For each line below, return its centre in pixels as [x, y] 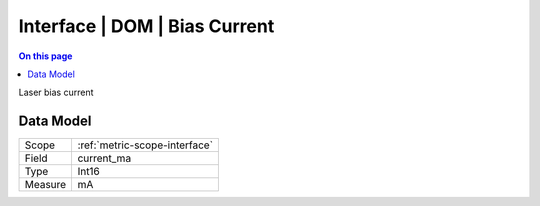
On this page [45, 56]
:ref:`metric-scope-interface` [145, 145]
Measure [45, 185]
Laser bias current [56, 92]
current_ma [104, 158]
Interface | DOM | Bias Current [146, 26]
